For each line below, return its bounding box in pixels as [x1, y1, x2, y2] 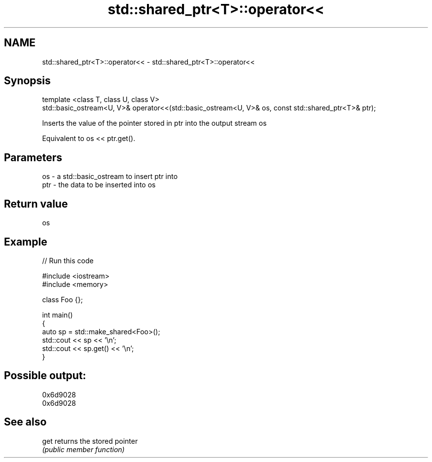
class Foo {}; [42, 295, 83, 304]
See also [4, 416, 47, 428]
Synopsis [4, 74, 51, 87]
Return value [4, 197, 68, 210]
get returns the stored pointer [42, 436, 138, 445]
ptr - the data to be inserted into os [42, 180, 156, 189]
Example [4, 235, 47, 248]
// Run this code [42, 256, 94, 265]
